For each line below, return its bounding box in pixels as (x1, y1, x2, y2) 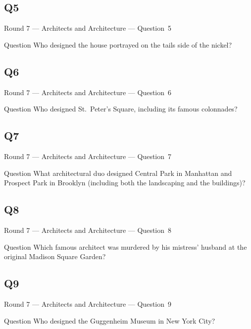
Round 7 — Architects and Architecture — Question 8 (4, 224, 172, 235)
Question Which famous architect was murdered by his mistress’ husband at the (4, 241, 247, 252)
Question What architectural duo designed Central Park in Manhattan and (4, 167, 232, 178)
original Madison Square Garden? (4, 251, 106, 262)
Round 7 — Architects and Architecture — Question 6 (4, 87, 172, 97)
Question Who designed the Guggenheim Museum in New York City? (4, 315, 215, 326)
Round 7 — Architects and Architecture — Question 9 (4, 298, 172, 309)
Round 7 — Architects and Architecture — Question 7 (4, 151, 172, 161)
